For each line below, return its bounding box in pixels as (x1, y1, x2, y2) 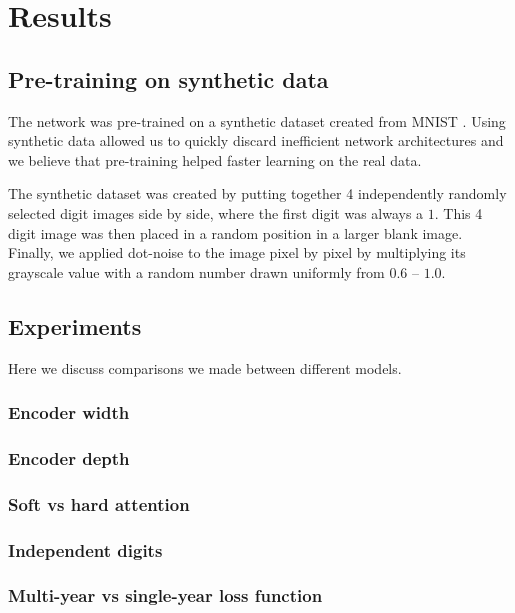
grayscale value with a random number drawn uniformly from (8, 261, 385, 282)
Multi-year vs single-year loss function (8, 583, 323, 608)
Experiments (8, 310, 142, 341)
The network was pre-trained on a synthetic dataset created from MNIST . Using (8, 110, 506, 131)
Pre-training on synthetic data (8, 63, 329, 94)
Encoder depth (8, 445, 130, 470)
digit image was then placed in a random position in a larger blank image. (8, 222, 463, 243)
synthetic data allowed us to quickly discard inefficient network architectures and (8, 130, 504, 151)
